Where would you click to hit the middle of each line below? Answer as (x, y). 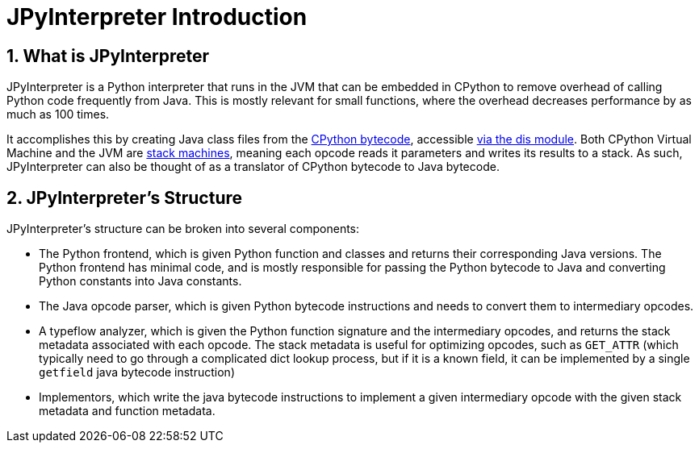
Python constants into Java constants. (140, 281)
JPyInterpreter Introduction (157, 17)
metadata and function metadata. (127, 411)
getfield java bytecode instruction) (137, 372)
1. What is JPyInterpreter (108, 56)
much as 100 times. (58, 114)
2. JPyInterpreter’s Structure (125, 197)
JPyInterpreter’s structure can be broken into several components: (183, 229)
